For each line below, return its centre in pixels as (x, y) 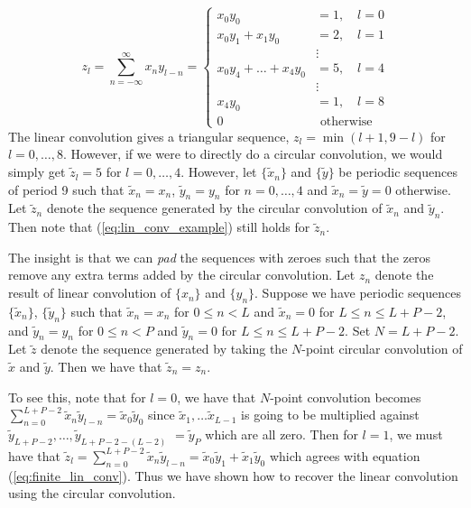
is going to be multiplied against (330, 415)
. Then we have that (106, 367)
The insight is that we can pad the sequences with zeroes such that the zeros (220, 257)
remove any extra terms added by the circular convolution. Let (182, 275)
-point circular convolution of (382, 349)
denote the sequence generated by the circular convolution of (214, 208)
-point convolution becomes (346, 397)
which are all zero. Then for (282, 434)
